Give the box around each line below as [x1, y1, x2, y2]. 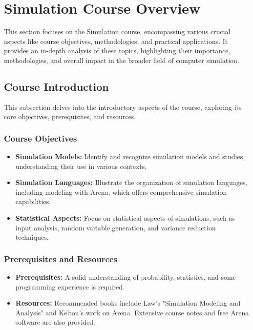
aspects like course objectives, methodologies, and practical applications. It [4, 36, 228, 46]
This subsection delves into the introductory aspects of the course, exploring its [4, 102, 242, 112]
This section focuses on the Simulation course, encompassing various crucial [4, 26, 231, 37]
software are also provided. [15, 317, 96, 327]
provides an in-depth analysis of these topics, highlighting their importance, [4, 45, 231, 56]
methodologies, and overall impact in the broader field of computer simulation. [4, 55, 239, 65]
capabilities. [15, 196, 51, 206]
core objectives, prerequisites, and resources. [4, 111, 136, 122]
